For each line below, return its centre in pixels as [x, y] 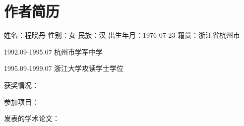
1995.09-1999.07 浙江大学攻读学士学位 [64, 68]
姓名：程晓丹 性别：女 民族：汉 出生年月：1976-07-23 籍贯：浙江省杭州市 [122, 35]
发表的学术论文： [32, 118]
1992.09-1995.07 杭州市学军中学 [54, 51]
